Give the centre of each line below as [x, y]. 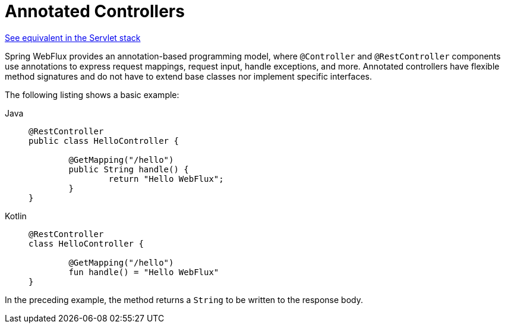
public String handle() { [129, 169]
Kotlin [16, 216]
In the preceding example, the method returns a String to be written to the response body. [184, 299]
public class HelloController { [104, 141]
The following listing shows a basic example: [92, 94]
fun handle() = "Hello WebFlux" [144, 272]
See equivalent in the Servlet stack [73, 37]
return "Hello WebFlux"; [166, 179]
